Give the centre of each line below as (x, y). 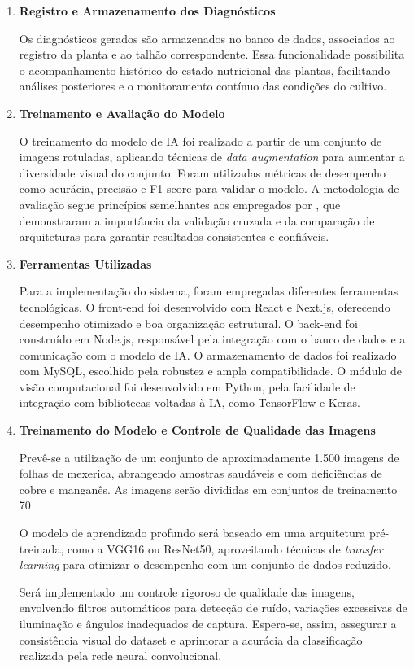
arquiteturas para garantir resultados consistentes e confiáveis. (174, 236)
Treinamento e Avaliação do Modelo (122, 113)
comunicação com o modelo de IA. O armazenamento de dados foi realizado (208, 354)
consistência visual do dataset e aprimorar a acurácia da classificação (191, 639)
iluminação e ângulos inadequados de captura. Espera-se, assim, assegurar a (208, 623)
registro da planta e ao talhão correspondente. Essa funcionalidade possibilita (212, 54)
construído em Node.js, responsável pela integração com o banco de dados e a (212, 339)
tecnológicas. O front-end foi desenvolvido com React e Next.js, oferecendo (205, 306)
